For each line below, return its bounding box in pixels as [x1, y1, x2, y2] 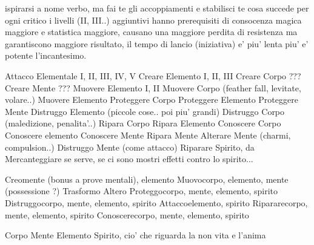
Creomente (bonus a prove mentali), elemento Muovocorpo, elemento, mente [5, 172, 289, 185]
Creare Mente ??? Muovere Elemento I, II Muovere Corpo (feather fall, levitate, [5, 81, 301, 94]
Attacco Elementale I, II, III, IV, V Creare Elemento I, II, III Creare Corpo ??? [5, 69, 301, 82]
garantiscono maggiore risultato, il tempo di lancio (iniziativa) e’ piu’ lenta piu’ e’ [5, 37, 309, 50]
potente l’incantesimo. [5, 49, 87, 62]
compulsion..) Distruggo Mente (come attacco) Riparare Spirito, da [5, 140, 255, 153]
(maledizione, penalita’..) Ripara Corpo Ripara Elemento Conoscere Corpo [5, 117, 281, 129]
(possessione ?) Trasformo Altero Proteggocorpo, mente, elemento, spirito [5, 185, 278, 197]
